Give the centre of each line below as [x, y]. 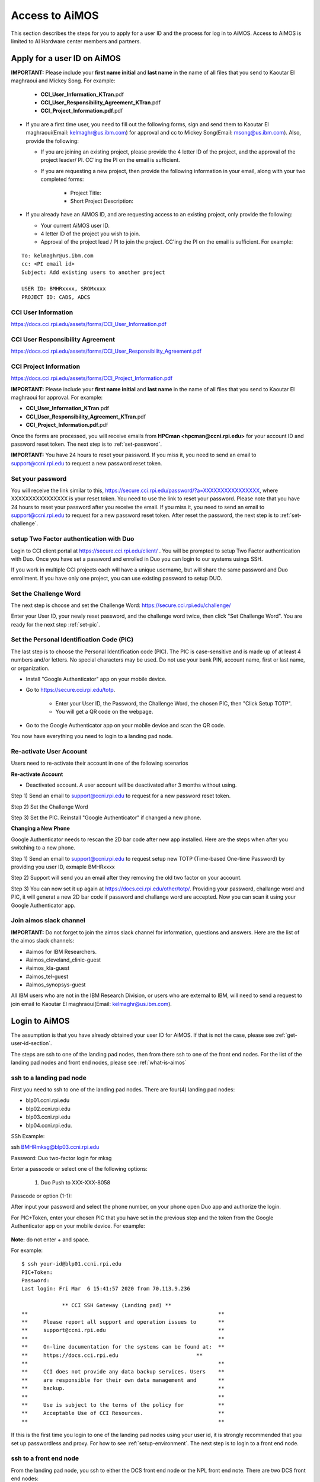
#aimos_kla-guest [48, 968]
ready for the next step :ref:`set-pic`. [55, 624]
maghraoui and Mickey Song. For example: [63, 81]
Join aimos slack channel [48, 921]
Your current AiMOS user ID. [75, 225]
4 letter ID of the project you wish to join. [90, 234]
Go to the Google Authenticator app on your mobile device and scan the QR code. [126, 725]
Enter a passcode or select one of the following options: [79, 1169]
